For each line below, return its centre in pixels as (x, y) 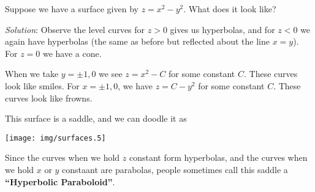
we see (111, 74)
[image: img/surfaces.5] (55, 138)
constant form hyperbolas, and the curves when (218, 157)
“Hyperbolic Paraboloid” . (60, 181)
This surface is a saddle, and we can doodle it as (96, 118)
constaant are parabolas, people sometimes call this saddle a (175, 169)
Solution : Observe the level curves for (75, 29)
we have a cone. (72, 53)
